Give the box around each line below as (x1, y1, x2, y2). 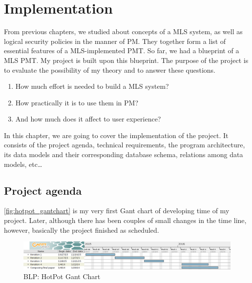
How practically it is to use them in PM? (15, 97, 138, 107)
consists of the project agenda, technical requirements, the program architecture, (4, 140, 245, 150)
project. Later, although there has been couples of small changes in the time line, (4, 215, 247, 225)
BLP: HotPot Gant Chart (23, 271, 101, 281)
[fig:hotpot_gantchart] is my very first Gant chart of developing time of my (4, 205, 230, 216)
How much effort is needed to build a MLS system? (15, 81, 169, 91)
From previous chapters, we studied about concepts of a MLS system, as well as (4, 26, 243, 37)
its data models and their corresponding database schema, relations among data (4, 149, 243, 160)
